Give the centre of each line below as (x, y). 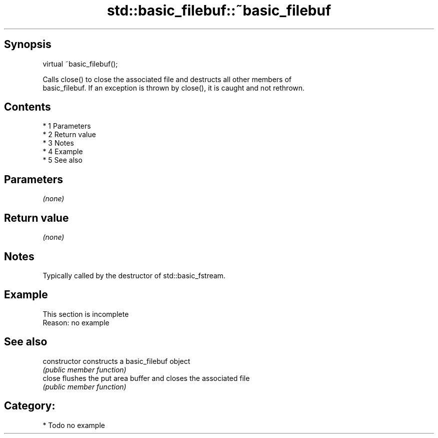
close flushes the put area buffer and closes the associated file (146, 378)
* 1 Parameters (67, 126)
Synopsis (28, 45)
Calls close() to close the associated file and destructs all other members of (167, 79)
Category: (30, 406)
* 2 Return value (69, 135)
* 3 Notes (58, 143)
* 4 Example (63, 152)
